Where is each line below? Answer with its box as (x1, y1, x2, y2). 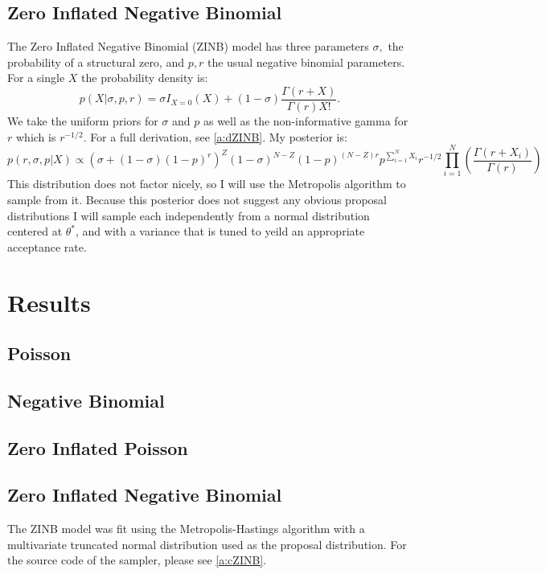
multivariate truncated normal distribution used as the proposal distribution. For (7, 535, 407, 552)
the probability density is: (81, 69, 208, 86)
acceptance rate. (7, 238, 87, 255)
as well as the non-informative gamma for (203, 113, 408, 129)
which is (15, 128, 56, 145)
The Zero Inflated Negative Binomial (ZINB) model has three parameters (7, 38, 369, 55)
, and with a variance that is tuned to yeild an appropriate (76, 223, 365, 240)
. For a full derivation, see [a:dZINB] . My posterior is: (83, 128, 347, 145)
